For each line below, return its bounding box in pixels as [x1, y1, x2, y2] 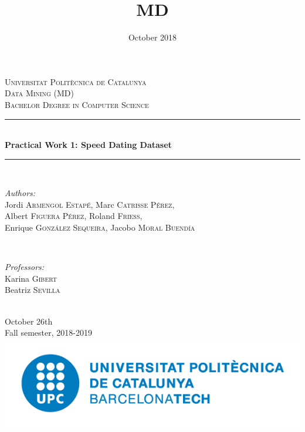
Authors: [5, 187, 36, 199]
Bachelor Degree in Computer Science [5, 98, 149, 110]
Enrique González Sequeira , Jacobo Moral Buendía [5, 221, 195, 234]
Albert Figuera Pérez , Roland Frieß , [5, 210, 143, 222]
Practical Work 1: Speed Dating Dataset [5, 139, 172, 151]
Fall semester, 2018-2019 [5, 326, 92, 339]
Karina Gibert [5, 272, 57, 284]
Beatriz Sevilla [5, 283, 60, 296]
